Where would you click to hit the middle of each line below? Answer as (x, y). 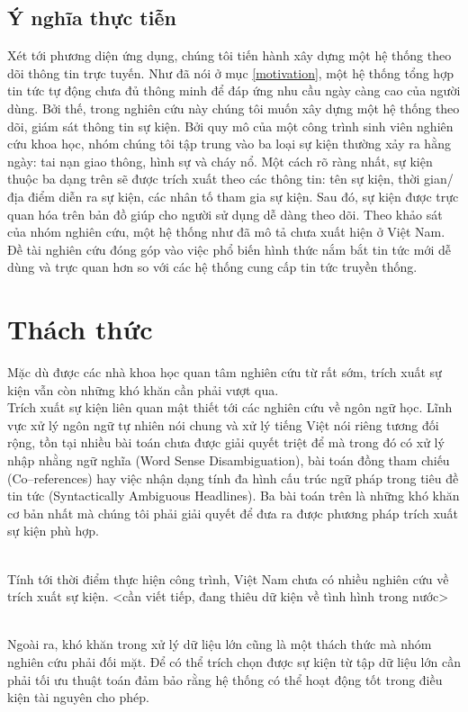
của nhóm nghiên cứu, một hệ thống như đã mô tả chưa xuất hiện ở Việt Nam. (226, 232)
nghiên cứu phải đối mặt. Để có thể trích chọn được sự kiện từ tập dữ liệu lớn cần (234, 661)
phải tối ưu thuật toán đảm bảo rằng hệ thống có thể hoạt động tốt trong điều (225, 679)
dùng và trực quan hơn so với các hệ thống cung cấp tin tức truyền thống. (212, 267)
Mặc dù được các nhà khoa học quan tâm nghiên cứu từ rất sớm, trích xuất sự (225, 372)
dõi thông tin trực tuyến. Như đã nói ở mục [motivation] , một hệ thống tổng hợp (230, 72)
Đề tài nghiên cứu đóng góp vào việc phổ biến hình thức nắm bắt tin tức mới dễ (229, 249)
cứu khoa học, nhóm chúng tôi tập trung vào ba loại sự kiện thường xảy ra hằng (229, 144)
